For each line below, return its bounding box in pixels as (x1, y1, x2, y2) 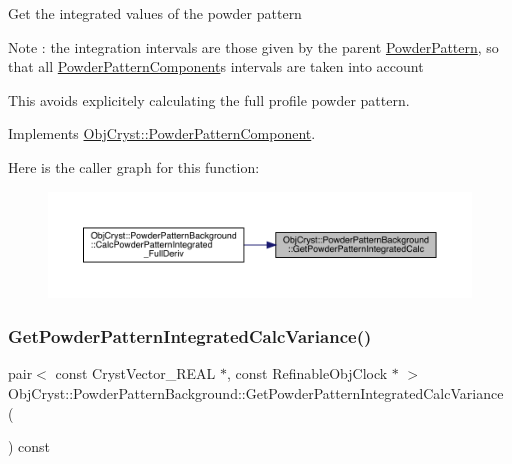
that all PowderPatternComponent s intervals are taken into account (8, 56, 424, 77)
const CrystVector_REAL (55, 363, 216, 384)
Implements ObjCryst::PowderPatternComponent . (8, 123, 316, 144)
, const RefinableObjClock (227, 363, 388, 384)
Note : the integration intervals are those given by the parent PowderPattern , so (8, 36, 499, 57)
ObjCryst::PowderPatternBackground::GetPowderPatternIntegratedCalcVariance (8, 382, 504, 403)
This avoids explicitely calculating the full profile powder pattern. (8, 89, 410, 110)
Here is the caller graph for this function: (8, 156, 260, 177)
